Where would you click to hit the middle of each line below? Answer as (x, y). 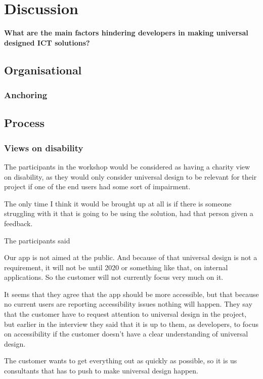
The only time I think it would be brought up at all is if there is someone (118, 203)
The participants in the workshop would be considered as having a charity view (127, 166)
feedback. (18, 223)
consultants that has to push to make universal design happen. (101, 371)
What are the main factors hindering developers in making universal (126, 33)
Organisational (43, 70)
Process (25, 123)
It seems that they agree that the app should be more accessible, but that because (131, 294)
